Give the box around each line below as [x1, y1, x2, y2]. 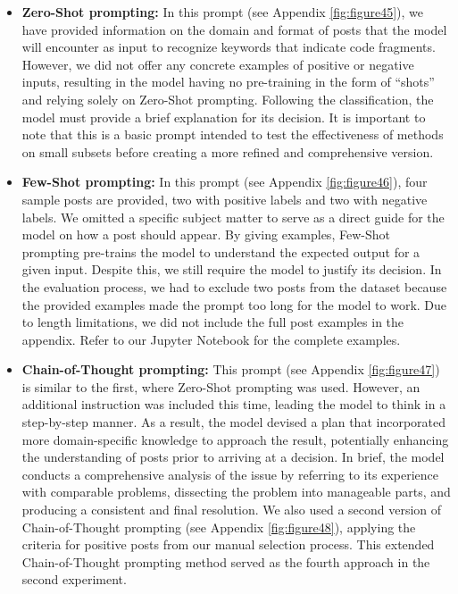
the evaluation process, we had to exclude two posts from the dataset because [21, 277, 447, 296]
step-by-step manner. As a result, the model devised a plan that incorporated [21, 413, 446, 431]
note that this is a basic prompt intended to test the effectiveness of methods [21, 125, 444, 144]
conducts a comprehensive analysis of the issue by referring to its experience [21, 464, 438, 483]
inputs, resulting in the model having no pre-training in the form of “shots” [21, 72, 435, 91]
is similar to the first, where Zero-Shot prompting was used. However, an [21, 377, 421, 396]
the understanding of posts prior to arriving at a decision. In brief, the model [21, 448, 445, 466]
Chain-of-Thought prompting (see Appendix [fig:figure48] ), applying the [21, 517, 416, 536]
